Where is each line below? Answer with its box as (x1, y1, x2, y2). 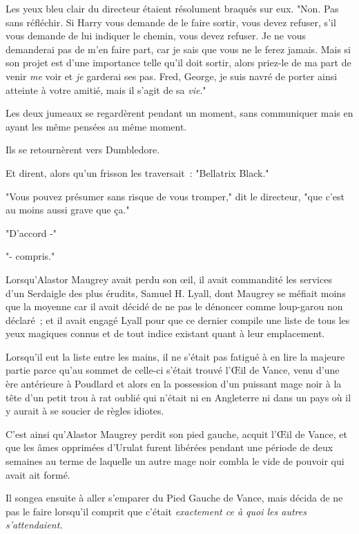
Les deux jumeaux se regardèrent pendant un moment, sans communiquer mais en (6, 106, 353, 120)
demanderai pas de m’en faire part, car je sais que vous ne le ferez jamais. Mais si (6, 41, 351, 56)
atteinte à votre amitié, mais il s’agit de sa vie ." (6, 82, 206, 97)
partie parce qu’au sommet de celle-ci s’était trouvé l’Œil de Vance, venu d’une (6, 363, 340, 377)
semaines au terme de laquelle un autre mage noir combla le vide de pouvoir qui (6, 454, 345, 468)
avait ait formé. (6, 467, 70, 481)
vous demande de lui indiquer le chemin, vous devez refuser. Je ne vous (6, 28, 306, 43)
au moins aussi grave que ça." (6, 202, 130, 217)
